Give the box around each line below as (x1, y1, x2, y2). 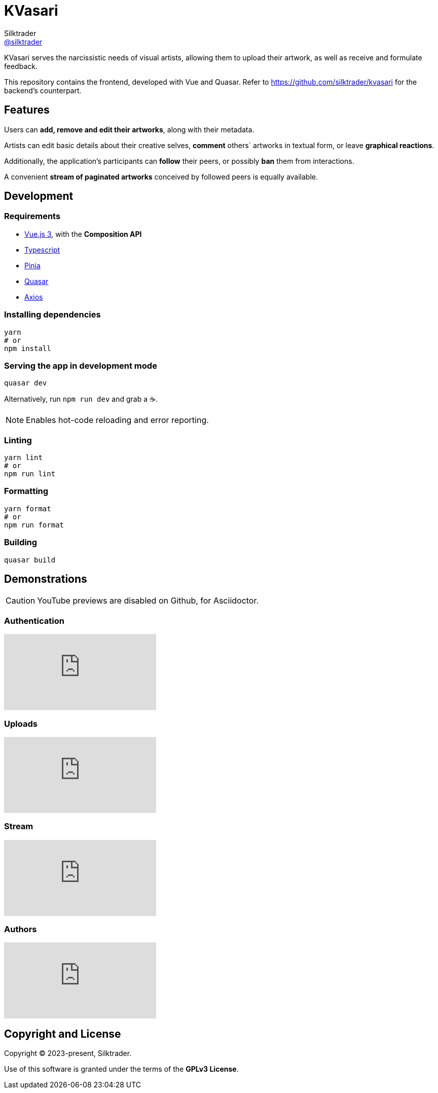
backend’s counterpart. (4, 86, 82, 95)
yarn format (4, 504, 51, 513)
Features (4, 103, 50, 117)
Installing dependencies (4, 309, 101, 320)
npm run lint (4, 470, 56, 478)
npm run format (4, 520, 64, 529)
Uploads (4, 718, 38, 729)
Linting (4, 435, 32, 445)
